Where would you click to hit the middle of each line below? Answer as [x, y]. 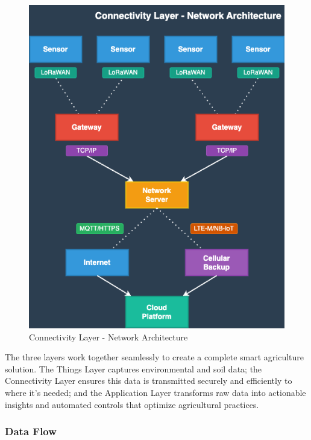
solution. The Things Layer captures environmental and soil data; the [134, 368]
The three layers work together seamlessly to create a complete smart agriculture [155, 357]
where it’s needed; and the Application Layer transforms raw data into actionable [155, 392]
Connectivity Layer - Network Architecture [108, 336]
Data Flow [31, 431]
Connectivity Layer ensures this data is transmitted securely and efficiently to [149, 381]
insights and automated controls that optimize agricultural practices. [132, 404]
